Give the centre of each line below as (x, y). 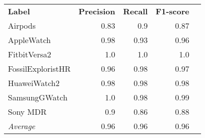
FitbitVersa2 (30, 54)
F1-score (172, 11)
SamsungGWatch (38, 97)
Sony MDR (27, 112)
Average (22, 126)
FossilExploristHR (39, 69)
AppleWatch (30, 40)
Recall (136, 11)
